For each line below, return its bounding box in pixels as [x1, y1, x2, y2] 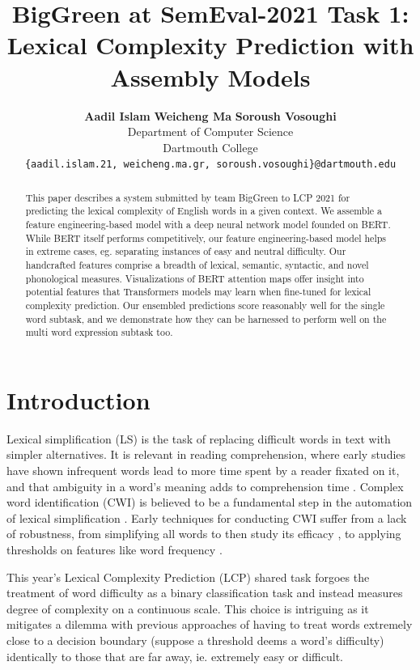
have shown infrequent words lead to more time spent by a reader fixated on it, [6, 462, 400, 479]
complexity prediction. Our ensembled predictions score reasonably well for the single [25, 298, 385, 312]
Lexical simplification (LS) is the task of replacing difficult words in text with [6, 430, 391, 447]
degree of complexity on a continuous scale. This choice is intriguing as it [6, 600, 369, 617]
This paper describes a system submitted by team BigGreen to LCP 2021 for [25, 190, 350, 204]
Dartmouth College [163, 138, 258, 155]
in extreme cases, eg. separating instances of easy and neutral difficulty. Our [25, 244, 346, 258]
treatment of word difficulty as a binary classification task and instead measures [6, 584, 403, 601]
